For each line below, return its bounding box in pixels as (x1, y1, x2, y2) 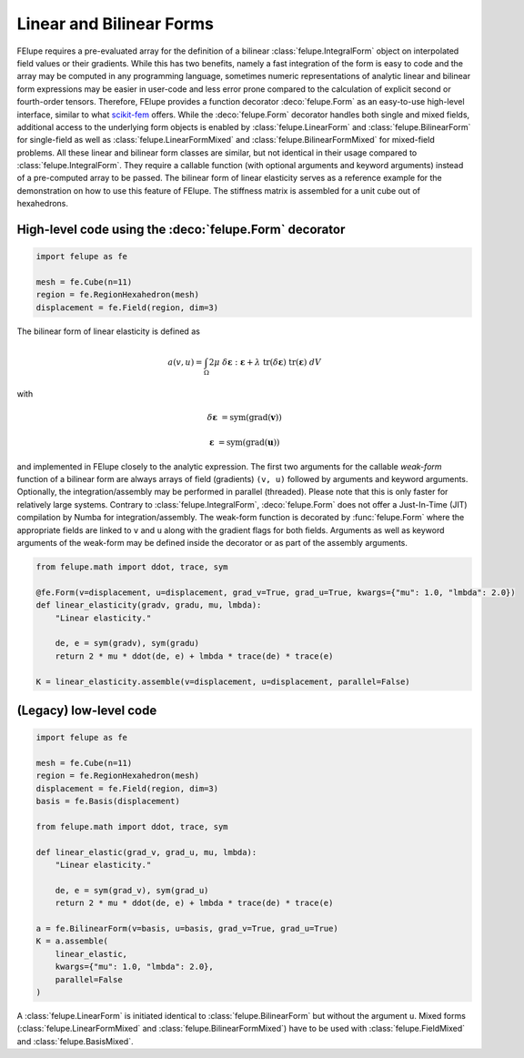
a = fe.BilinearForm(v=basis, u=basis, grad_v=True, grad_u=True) (35, 923, 338, 933)
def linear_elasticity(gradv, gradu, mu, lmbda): (35, 600, 262, 610)
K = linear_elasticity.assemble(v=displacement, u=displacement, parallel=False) (35, 676, 411, 687)
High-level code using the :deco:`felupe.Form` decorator (16, 222, 346, 237)
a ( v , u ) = (167, 357, 203, 368)
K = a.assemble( (35, 936, 109, 946)
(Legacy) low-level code (16, 702, 157, 718)
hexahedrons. (16, 198, 68, 209)
